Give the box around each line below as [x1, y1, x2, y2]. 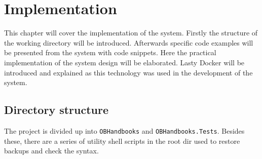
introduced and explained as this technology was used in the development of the [4, 67, 253, 77]
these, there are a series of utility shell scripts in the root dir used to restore [4, 135, 240, 146]
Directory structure [4, 102, 109, 117]
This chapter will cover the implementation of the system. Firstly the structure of [4, 27, 258, 38]
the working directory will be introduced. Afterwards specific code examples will [4, 37, 253, 48]
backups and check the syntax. [4, 145, 99, 156]
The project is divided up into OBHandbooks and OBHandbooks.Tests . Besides [4, 125, 245, 136]
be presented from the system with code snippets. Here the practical [4, 47, 216, 58]
